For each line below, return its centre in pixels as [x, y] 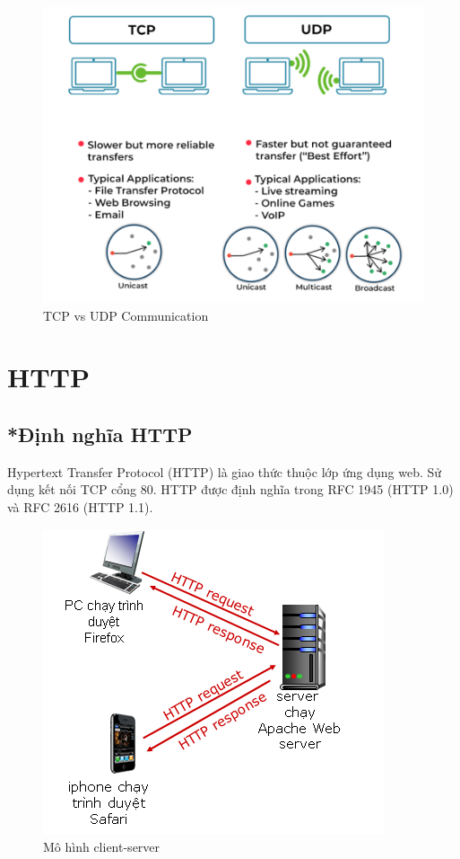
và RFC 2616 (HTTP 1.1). [80, 506]
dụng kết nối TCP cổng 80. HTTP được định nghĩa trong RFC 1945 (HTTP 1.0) [230, 489]
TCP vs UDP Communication [126, 315]
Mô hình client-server [102, 847]
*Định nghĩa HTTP [100, 434]
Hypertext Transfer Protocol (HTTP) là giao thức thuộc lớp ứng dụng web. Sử [225, 471]
